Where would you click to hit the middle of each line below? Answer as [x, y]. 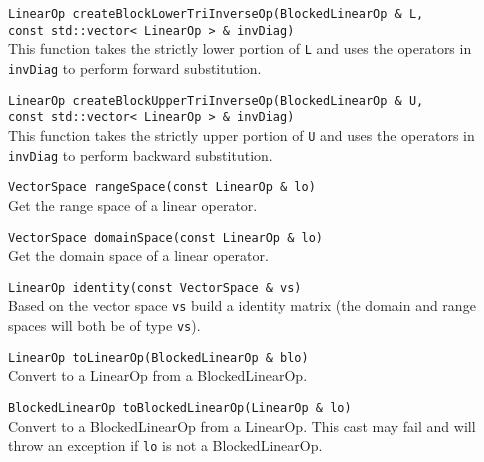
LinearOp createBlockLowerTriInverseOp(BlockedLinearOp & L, [216, 14]
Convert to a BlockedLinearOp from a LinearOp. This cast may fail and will [242, 425]
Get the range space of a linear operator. [133, 204]
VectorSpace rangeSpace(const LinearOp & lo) [162, 187]
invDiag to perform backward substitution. [140, 154]
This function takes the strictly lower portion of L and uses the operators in [240, 48]
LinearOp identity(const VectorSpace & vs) [155, 287]
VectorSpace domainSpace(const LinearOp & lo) [165, 237]
